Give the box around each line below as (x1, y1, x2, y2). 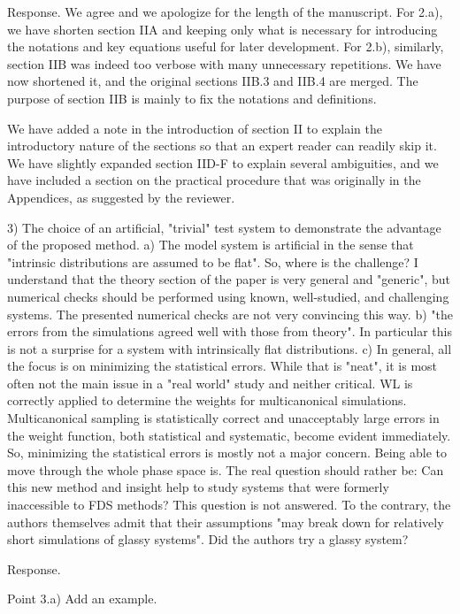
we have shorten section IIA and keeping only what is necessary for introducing (7, 19, 438, 38)
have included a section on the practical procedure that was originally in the (7, 171, 421, 189)
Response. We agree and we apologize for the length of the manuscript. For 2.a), (7, 3, 443, 20)
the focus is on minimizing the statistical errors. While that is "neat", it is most (7, 357, 438, 375)
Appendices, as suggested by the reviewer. (7, 188, 235, 206)
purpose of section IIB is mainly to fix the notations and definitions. (7, 88, 377, 107)
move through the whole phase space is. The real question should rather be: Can (7, 460, 444, 479)
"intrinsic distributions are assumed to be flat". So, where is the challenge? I (7, 252, 418, 271)
